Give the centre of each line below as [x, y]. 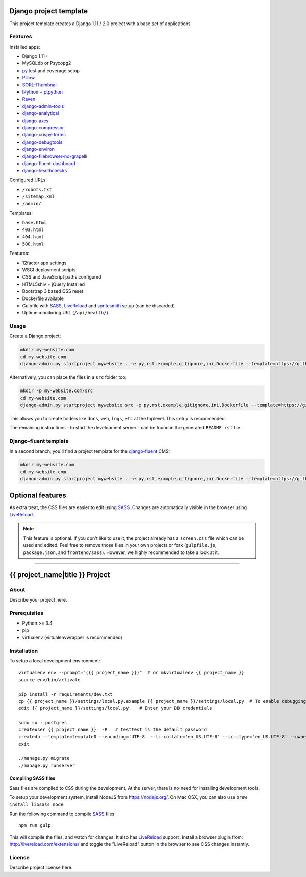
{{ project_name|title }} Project [60, 575]
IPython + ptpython [43, 92]
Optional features [38, 495]
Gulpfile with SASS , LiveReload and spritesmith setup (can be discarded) [99, 305]
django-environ [38, 149]
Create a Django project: [35, 336]
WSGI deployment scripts [49, 270]
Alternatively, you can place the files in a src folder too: [68, 377]
